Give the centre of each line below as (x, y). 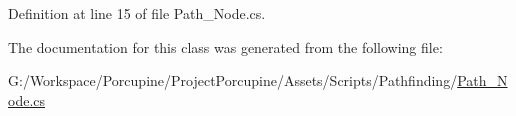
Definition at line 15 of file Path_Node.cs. (137, 13)
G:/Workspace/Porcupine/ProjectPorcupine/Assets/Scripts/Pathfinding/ (233, 80)
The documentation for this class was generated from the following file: (225, 46)
